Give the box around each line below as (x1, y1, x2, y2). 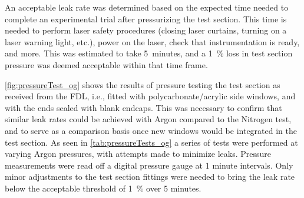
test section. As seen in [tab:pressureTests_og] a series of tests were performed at (5, 136, 298, 148)
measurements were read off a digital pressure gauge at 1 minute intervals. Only (5, 159, 293, 171)
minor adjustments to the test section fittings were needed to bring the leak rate (5, 170, 295, 183)
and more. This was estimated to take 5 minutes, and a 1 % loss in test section (5, 47, 293, 59)
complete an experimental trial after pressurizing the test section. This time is (5, 12, 287, 25)
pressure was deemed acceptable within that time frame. (5, 58, 208, 71)
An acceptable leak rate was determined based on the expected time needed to (5, 1, 289, 13)
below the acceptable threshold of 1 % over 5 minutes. (5, 182, 201, 194)
